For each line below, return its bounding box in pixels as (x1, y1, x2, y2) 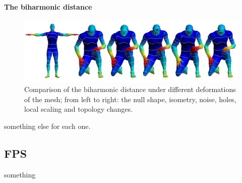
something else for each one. (4, 121, 91, 131)
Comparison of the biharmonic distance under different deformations (24, 84, 236, 95)
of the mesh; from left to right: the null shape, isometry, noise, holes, (24, 94, 236, 104)
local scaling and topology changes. (24, 104, 133, 114)
